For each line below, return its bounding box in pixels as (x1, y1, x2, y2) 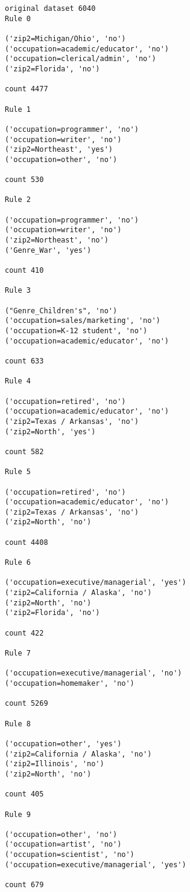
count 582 (5, 447, 44, 456)
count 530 (5, 175, 44, 184)
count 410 (5, 266, 44, 275)
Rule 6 (5, 558, 31, 567)
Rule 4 (5, 377, 31, 386)
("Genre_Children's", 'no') (5, 306, 118, 315)
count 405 (5, 790, 44, 799)
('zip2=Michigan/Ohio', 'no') (5, 34, 126, 43)
